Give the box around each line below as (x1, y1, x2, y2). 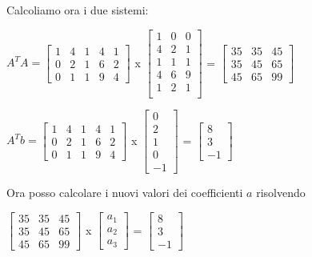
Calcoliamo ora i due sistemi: (6, 2, 149, 18)
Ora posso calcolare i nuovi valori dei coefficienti (6, 183, 243, 200)
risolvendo (256, 183, 306, 200)
